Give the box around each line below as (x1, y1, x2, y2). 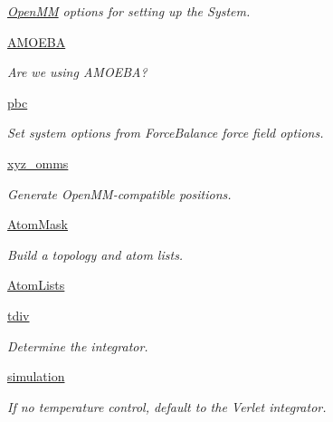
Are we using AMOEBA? (7, 62, 147, 82)
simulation (7, 367, 65, 386)
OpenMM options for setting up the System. (7, 2, 251, 20)
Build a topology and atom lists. (7, 245, 184, 264)
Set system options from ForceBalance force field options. (7, 123, 324, 142)
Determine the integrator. (7, 336, 148, 355)
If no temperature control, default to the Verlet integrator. (7, 397, 327, 416)
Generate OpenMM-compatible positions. (7, 184, 232, 203)
